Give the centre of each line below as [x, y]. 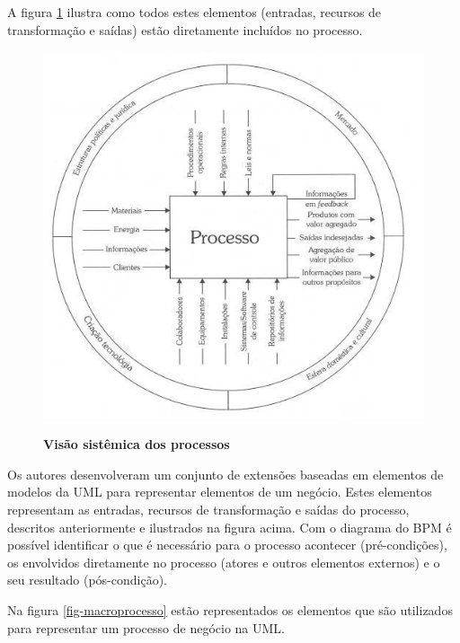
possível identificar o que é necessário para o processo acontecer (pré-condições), [227, 545]
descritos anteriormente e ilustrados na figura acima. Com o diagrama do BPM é [230, 527]
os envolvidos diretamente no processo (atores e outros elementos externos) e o [224, 562]
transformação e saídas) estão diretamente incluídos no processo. [185, 29]
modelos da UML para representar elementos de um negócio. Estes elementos [220, 492]
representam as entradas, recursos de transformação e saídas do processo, [208, 509]
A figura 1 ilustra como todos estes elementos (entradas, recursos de [195, 12]
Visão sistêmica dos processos [137, 444]
